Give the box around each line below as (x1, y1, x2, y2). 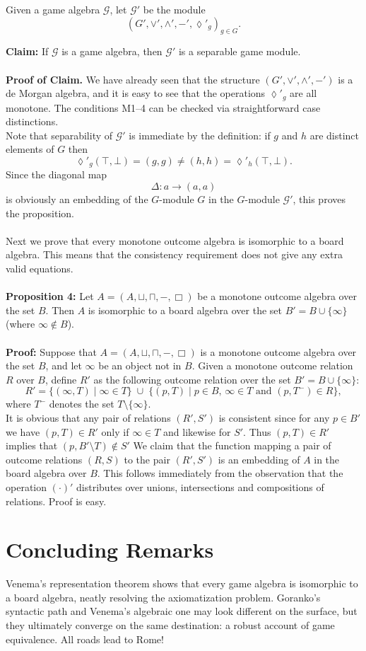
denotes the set (49, 396, 114, 411)
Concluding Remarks (6, 535, 214, 564)
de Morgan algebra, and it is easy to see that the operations (6, 86, 266, 100)
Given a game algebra (6, 2, 100, 16)
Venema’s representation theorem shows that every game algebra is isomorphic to (6, 576, 358, 591)
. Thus (243, 424, 271, 439)
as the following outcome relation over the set (93, 371, 291, 386)
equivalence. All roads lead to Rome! (6, 631, 164, 646)
